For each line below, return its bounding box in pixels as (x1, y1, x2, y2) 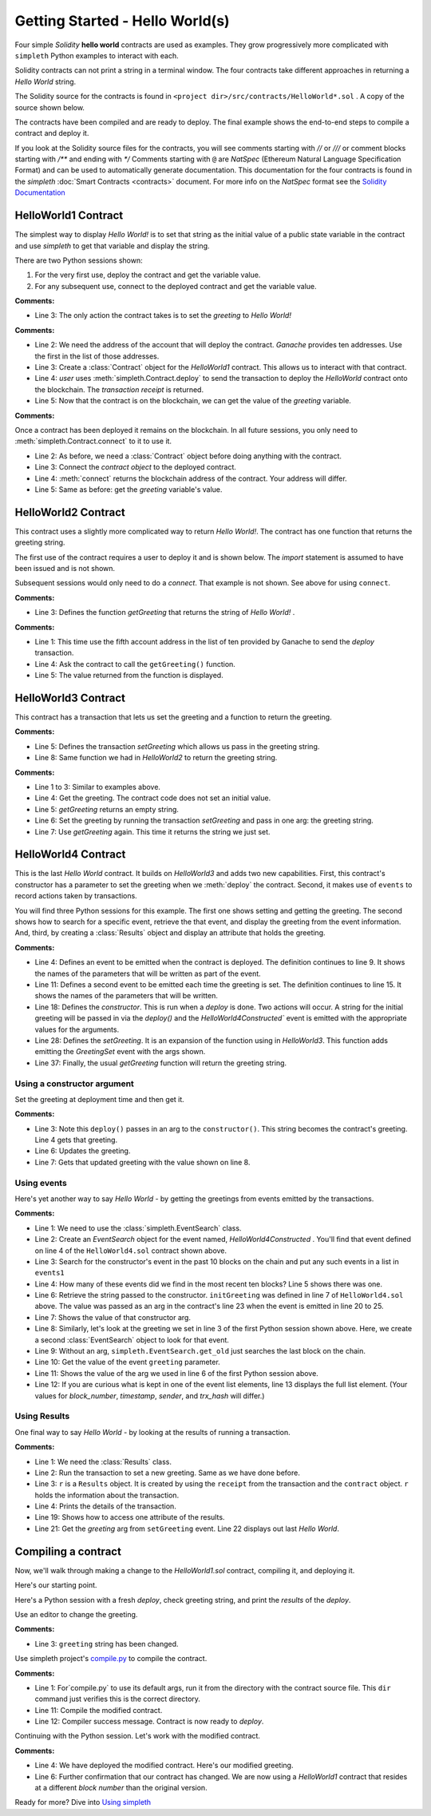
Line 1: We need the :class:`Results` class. (34, 1457, 172, 1466)
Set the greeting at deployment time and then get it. (14, 1094, 185, 1104)
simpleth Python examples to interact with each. (14, 50, 179, 60)
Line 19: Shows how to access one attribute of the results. (34, 1513, 225, 1522)
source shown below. (14, 102, 85, 112)
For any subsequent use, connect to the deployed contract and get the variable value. (34, 281, 317, 291)
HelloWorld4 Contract (14, 847, 126, 862)
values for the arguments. (34, 1025, 120, 1034)
